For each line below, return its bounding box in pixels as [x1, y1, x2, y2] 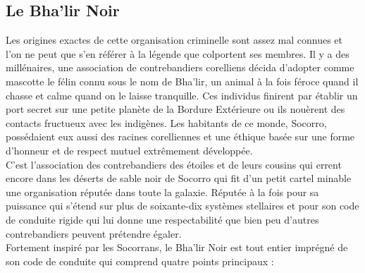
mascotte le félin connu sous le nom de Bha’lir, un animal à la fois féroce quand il [6, 73, 359, 88]
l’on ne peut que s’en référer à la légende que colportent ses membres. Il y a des [6, 46, 349, 61]
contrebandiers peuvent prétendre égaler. [6, 226, 182, 241]
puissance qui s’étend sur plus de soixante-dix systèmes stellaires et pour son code [6, 198, 359, 213]
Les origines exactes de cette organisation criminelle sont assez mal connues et [6, 32, 342, 47]
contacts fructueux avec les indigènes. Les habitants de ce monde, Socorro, [6, 115, 327, 130]
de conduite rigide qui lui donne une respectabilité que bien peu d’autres [6, 212, 319, 226]
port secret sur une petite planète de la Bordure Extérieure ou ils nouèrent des [6, 102, 345, 116]
